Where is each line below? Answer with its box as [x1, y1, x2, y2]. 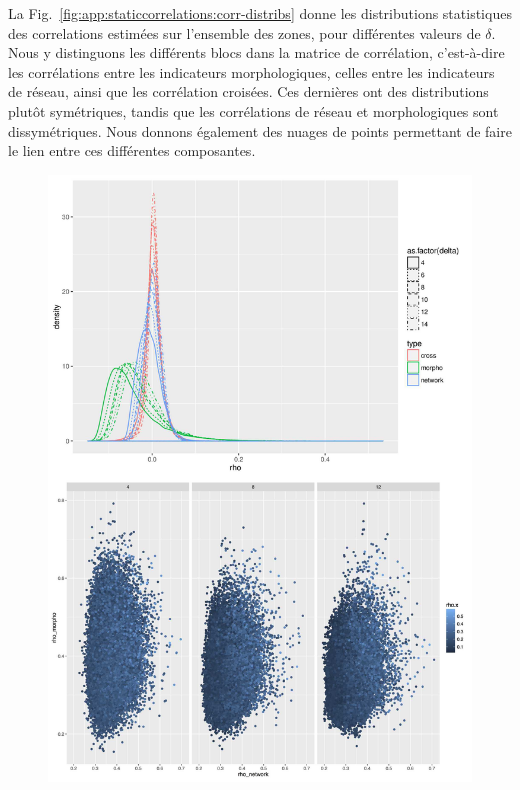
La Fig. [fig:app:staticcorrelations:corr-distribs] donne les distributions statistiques [8, 3, 512, 23]
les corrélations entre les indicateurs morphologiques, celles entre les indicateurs [8, 61, 495, 82]
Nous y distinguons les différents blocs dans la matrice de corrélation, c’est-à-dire [8, 42, 505, 63]
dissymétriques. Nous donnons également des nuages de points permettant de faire [8, 120, 512, 141]
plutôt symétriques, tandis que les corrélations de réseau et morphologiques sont [8, 100, 499, 121]
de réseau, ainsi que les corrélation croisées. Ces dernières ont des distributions [8, 81, 489, 102]
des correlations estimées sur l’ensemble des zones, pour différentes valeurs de [8, 22, 481, 43]
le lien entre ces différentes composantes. [8, 140, 256, 161]
